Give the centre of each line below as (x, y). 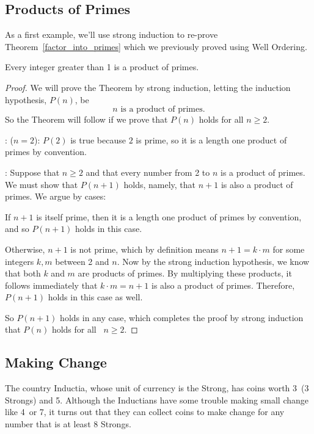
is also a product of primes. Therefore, (223, 285)
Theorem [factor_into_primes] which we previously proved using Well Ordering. (156, 46)
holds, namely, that (160, 184)
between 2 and (82, 261)
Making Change (56, 362)
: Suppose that (32, 172)
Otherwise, (25, 249)
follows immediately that (51, 285)
